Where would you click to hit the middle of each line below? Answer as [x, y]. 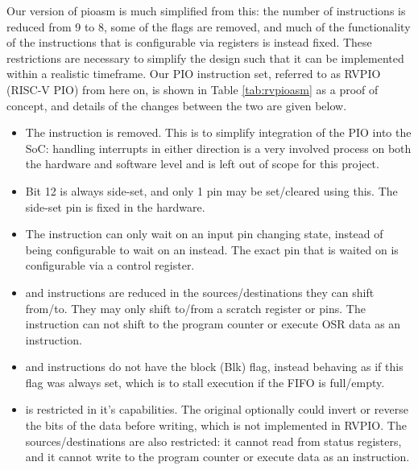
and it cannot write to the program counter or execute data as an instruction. [217, 457]
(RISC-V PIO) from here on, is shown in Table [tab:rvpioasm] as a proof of [192, 89]
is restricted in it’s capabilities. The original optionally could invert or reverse [217, 409]
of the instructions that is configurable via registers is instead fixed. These [189, 42]
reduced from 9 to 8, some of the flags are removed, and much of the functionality [209, 26]
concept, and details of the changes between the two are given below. [177, 105]
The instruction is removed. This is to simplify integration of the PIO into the [218, 132]
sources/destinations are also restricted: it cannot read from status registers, [213, 441]
